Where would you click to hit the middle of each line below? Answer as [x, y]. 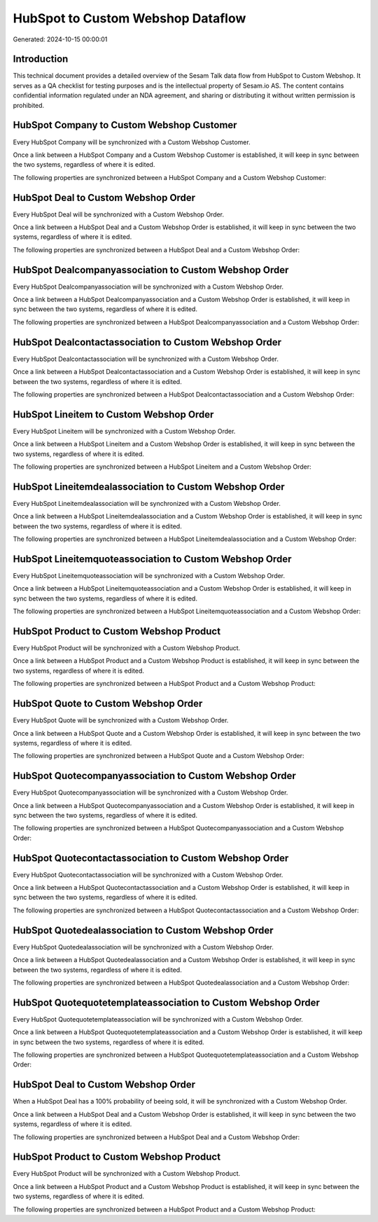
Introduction [41, 59]
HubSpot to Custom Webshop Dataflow [129, 18]
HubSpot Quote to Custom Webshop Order [108, 704]
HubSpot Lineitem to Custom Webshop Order [113, 414]
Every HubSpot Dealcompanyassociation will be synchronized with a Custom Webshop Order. [148, 287]
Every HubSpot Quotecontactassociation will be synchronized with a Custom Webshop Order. [148, 874]
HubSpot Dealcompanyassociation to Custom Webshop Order [151, 270]
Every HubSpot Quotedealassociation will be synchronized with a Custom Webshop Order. [143, 947]
